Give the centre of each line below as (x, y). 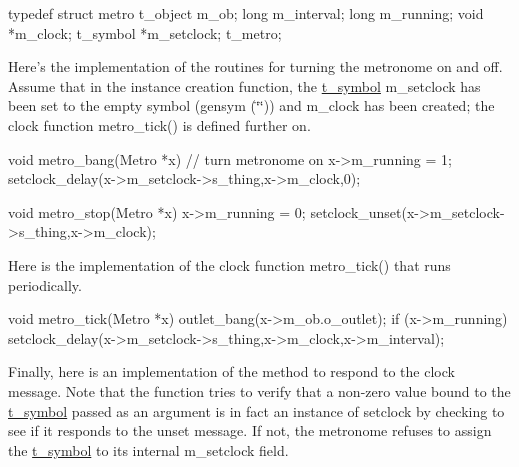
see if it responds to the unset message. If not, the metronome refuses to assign (250, 430)
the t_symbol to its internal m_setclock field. (148, 449)
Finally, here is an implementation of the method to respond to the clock (231, 371)
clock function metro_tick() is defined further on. (159, 124)
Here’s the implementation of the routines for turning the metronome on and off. (255, 66)
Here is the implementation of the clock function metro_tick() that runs (229, 264)
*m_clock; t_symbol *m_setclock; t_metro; (145, 32)
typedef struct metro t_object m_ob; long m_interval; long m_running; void (246, 13)
